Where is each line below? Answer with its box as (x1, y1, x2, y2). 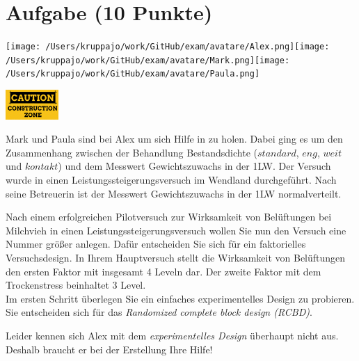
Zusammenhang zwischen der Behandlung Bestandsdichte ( (6, 145, 257, 159)
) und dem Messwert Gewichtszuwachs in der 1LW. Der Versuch (58, 159, 331, 173)
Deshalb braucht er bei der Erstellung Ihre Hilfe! (6, 342, 213, 356)
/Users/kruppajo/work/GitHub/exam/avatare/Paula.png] (6, 69, 260, 79)
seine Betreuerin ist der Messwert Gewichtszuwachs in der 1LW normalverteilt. (6, 186, 342, 200)
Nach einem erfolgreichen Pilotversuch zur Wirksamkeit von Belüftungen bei (6, 209, 332, 224)
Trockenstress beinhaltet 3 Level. (6, 278, 146, 292)
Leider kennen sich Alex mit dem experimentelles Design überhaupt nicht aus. (6, 328, 339, 342)
